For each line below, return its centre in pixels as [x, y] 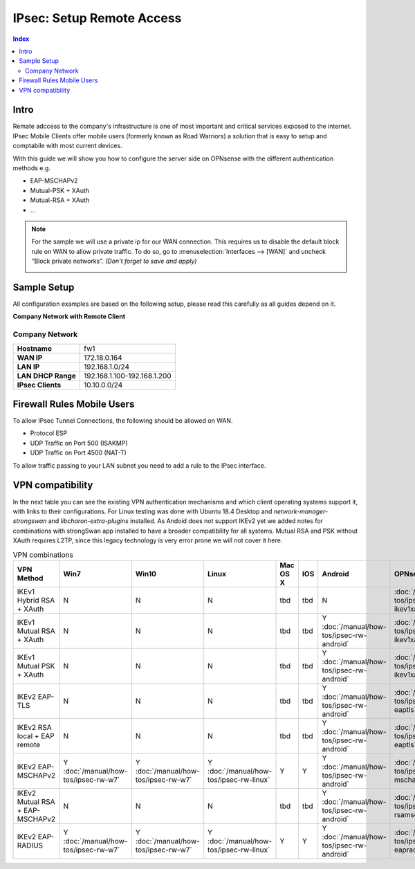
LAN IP [28, 367]
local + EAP [36, 735]
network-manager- [301, 511]
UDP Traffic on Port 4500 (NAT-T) [79, 452]
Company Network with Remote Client [69, 317]
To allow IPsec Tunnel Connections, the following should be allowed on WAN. [123, 421]
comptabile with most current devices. [67, 146]
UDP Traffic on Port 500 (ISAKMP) [79, 443]
